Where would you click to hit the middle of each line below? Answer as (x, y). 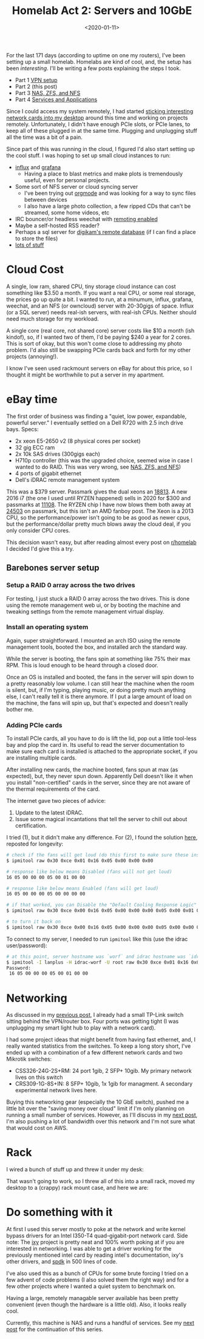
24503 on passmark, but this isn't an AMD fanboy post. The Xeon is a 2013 (100, 511)
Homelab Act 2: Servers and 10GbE (102, 11)
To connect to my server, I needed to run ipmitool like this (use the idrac (97, 939)
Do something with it (59, 1212)
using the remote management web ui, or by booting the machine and (93, 605)
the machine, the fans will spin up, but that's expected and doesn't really (97, 703)
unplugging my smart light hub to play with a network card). (81, 1028)
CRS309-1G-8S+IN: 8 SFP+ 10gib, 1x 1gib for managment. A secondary (104, 1084)
